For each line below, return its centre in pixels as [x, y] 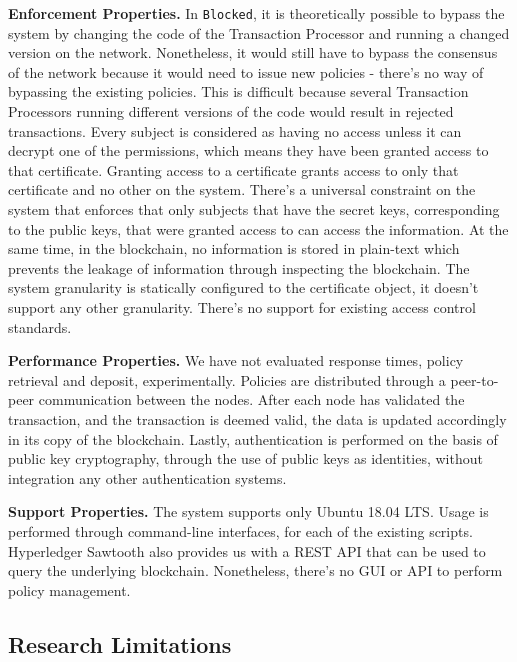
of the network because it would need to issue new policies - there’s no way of [246, 71]
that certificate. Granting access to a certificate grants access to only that [233, 169]
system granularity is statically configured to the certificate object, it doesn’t [243, 287]
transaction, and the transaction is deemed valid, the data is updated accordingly [257, 418]
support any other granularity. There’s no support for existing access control [242, 306]
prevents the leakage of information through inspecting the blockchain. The [239, 267]
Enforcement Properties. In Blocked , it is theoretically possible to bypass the [256, 13]
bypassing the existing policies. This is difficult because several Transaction [238, 91]
